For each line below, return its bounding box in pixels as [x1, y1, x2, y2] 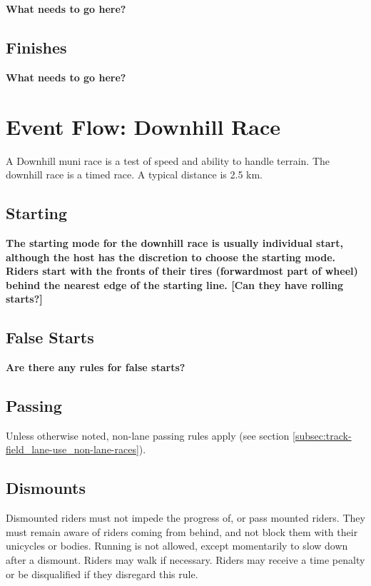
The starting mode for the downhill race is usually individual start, [6, 235, 343, 250]
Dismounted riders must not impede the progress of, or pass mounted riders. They [6, 510, 365, 525]
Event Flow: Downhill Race [6, 111, 280, 141]
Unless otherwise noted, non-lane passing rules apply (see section [6, 428, 290, 443]
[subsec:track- [293, 428, 352, 443]
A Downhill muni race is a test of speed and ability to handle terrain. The [6, 153, 330, 168]
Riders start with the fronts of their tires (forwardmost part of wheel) [6, 263, 358, 278]
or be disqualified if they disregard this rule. [6, 566, 198, 581]
